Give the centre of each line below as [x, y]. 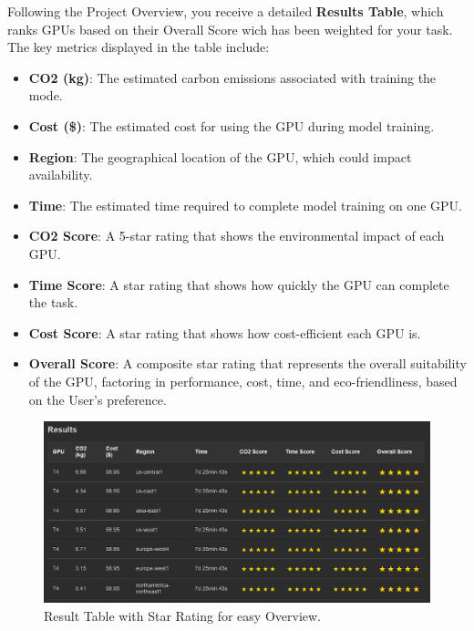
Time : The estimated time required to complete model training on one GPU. [246, 205]
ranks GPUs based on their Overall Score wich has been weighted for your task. [230, 29]
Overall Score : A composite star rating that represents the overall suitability [247, 363]
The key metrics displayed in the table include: [139, 47]
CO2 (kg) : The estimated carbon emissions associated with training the [232, 77]
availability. [61, 175]
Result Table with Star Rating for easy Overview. [182, 615]
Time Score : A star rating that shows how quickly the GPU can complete [239, 284]
